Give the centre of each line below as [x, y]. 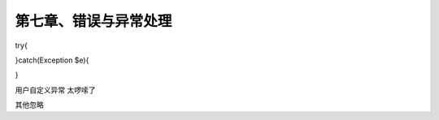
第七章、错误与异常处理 [93, 21]
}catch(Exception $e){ [52, 60]
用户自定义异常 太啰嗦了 [55, 90]
